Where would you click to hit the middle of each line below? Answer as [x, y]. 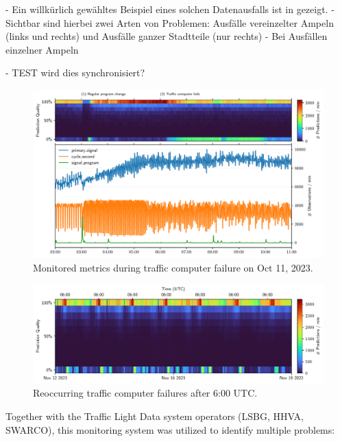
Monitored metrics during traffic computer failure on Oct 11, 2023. [173, 267]
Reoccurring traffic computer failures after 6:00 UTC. [145, 393]
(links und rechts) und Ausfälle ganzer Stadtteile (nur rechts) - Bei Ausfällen [167, 36]
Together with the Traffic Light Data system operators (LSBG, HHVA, [155, 416]
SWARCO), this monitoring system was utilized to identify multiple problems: [170, 429]
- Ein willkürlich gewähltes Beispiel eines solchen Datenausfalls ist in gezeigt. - [170, 9]
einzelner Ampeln [42, 49]
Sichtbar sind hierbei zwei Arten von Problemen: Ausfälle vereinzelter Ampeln [170, 22]
